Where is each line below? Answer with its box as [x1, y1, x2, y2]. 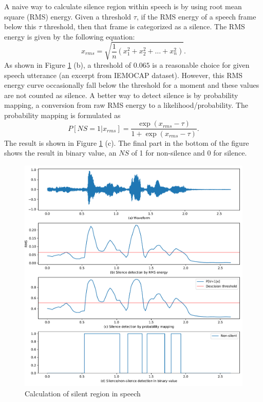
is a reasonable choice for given [152, 59, 250, 70]
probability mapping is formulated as [4, 109, 121, 120]
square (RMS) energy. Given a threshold [4, 11, 131, 22]
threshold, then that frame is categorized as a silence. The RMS [44, 21, 245, 32]
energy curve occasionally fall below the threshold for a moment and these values [4, 80, 259, 90]
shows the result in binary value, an [4, 147, 117, 158]
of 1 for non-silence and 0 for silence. [131, 147, 247, 158]
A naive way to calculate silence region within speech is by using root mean [4, 1, 242, 11]
